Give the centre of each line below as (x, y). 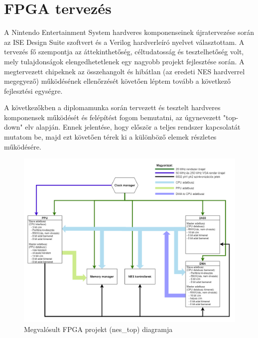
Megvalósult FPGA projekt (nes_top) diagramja (98, 329)
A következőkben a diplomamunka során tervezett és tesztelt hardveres (112, 107)
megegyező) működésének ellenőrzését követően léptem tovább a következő (118, 81)
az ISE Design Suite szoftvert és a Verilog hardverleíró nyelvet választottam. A (124, 42)
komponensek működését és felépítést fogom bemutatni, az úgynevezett (113, 117)
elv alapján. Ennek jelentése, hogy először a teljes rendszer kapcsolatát (133, 127)
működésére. (23, 146)
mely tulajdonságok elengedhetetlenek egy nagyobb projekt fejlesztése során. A (124, 61)
